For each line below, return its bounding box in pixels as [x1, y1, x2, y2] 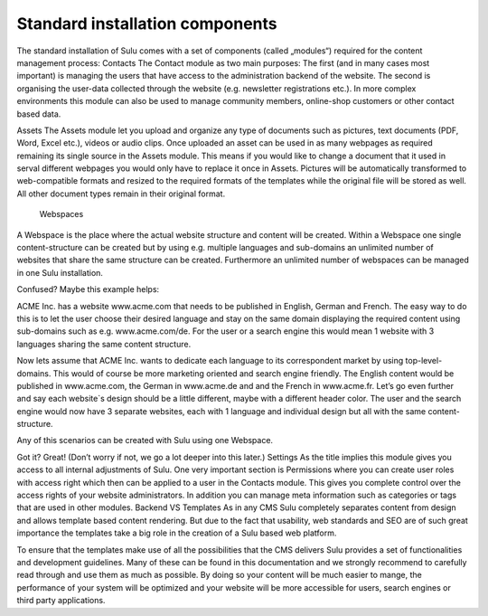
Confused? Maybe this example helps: [16, 284, 160, 295]
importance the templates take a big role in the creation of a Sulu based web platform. [16, 527, 337, 538]
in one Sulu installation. [16, 267, 104, 278]
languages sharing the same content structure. [16, 338, 192, 349]
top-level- [405, 355, 443, 366]
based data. [16, 109, 61, 119]
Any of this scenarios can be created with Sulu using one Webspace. [16, 435, 274, 446]
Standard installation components [16, 14, 277, 33]
